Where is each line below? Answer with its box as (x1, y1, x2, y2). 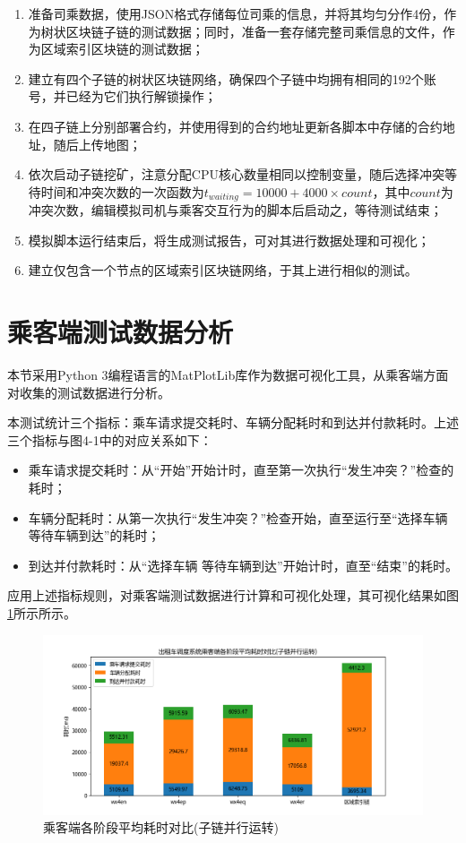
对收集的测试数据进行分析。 (7, 383, 170, 401)
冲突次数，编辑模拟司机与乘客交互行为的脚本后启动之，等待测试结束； (28, 201, 443, 219)
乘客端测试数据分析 (7, 314, 234, 350)
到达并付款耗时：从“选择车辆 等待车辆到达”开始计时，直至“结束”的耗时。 (28, 555, 458, 574)
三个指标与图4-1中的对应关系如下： (7, 430, 212, 449)
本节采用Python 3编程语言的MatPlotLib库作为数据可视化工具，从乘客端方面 (7, 366, 449, 384)
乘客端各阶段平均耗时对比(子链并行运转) (43, 818, 279, 837)
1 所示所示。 (7, 604, 76, 623)
